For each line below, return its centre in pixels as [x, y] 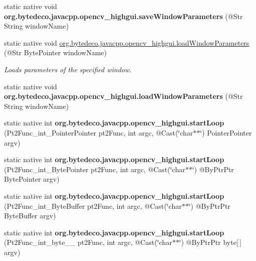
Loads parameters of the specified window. [68, 69]
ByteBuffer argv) [30, 216]
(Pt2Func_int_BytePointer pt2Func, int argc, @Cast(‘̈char [95, 169]
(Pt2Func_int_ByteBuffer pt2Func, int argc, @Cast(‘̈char [93, 206]
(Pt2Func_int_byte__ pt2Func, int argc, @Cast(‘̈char [88, 242]
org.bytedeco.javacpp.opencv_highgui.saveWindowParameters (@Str [123, 16]
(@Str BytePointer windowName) [56, 52]
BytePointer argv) [32, 179]
